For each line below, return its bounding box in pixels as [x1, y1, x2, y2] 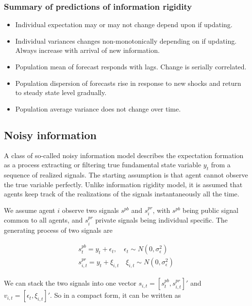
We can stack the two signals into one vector [4, 278, 136, 288]
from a [211, 160, 231, 170]
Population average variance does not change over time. [15, 103, 181, 113]
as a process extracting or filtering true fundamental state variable [4, 160, 202, 170]
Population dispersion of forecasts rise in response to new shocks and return [15, 78, 241, 88]
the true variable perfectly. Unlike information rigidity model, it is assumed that [4, 179, 243, 189]
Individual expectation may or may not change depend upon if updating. [15, 19, 233, 30]
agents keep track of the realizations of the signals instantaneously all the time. [4, 189, 239, 199]
